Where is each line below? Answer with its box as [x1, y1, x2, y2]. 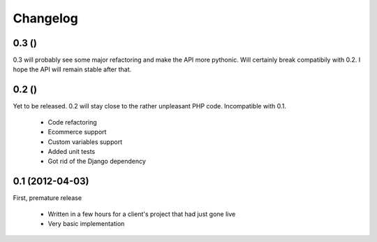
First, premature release [13, 194, 82, 202]
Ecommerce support [47, 128, 107, 136]
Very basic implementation [47, 220, 125, 227]
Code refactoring [47, 118, 97, 126]
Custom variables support [47, 137, 122, 146]
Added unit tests [47, 147, 96, 155]
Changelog [13, 10, 78, 26]
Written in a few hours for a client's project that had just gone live [47, 210, 236, 218]
